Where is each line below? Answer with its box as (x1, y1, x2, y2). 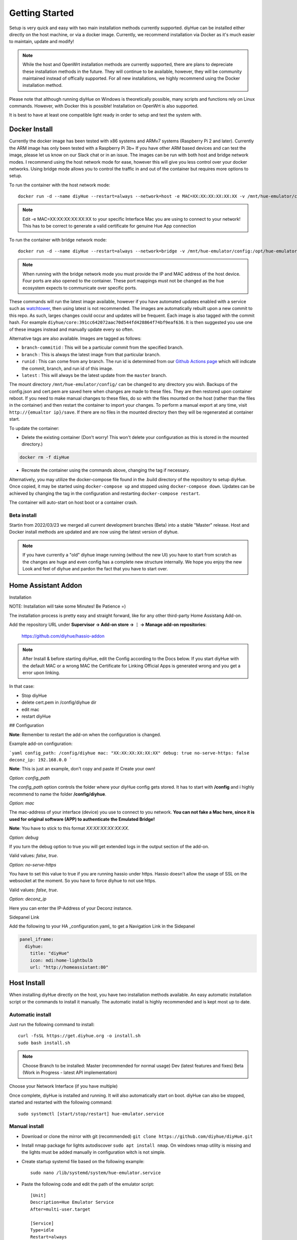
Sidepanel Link (9, 914, 40, 920)
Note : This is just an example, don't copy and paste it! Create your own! (9, 766, 155, 772)
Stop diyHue (21, 692, 47, 698)
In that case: (9, 683, 35, 689)
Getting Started (9, 7, 74, 18)
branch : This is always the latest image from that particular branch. (21, 351, 161, 357)
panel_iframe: (19, 936, 54, 942)
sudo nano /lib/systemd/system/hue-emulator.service (30, 1170, 161, 1176)
